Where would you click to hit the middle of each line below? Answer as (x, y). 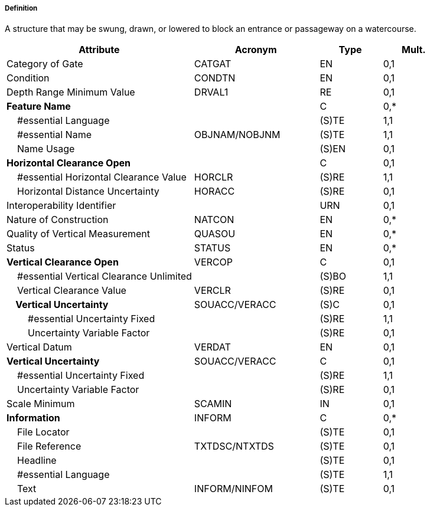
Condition (28, 78)
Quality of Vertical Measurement (79, 234)
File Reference (49, 446)
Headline (37, 461)
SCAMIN (213, 404)
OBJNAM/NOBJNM (237, 135)
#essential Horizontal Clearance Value (102, 177)
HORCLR (214, 177)
